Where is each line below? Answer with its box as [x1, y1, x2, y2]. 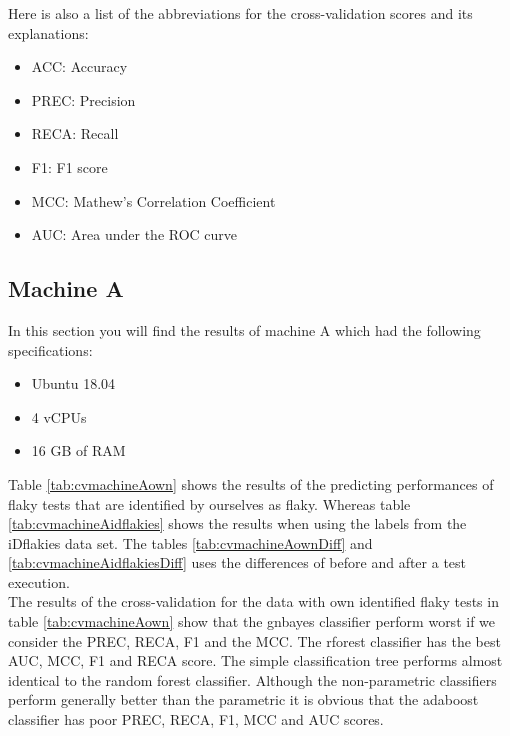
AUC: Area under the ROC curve [31, 224, 238, 245]
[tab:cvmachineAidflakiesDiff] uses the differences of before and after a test [8, 552, 467, 573]
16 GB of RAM [31, 440, 126, 461]
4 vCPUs [31, 406, 87, 427]
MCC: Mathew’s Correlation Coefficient [31, 190, 276, 211]
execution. [8, 571, 70, 592]
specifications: [8, 339, 93, 360]
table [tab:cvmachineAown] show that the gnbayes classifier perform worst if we [8, 611, 496, 632]
